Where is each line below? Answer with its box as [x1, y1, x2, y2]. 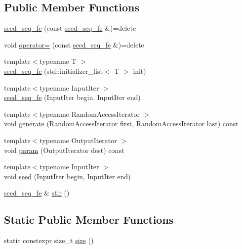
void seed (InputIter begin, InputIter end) [4, 171, 131, 181]
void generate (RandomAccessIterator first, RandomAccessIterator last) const [4, 118, 239, 129]
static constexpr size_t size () [4, 235, 94, 246]
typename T [40, 56, 77, 66]
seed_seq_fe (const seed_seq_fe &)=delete [4, 23, 136, 33]
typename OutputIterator [40, 135, 117, 145]
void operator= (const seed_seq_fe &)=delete [4, 39, 144, 50]
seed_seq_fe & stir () [4, 188, 70, 198]
